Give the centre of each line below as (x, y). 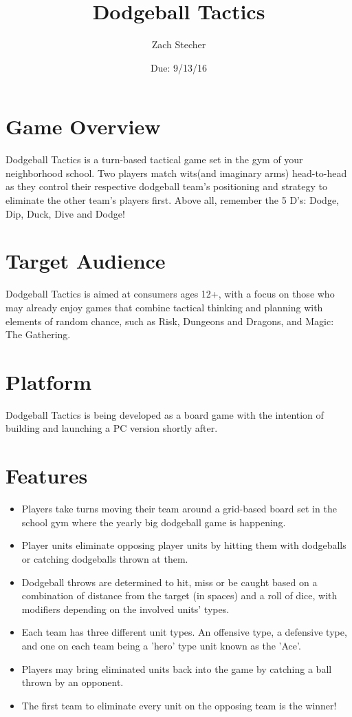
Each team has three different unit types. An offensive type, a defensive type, (184, 632)
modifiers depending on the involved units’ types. (125, 609)
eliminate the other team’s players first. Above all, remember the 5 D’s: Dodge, (173, 200)
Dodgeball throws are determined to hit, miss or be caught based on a (169, 582)
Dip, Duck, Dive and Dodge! (65, 213)
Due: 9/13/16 (179, 67)
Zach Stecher (179, 44)
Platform (49, 381)
